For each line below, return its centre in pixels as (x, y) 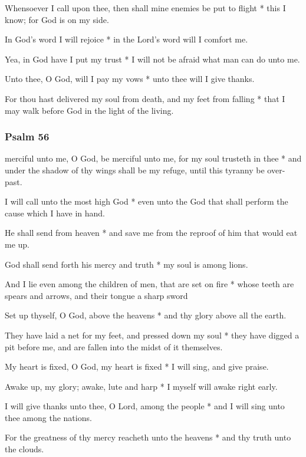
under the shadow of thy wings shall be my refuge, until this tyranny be (135, 170)
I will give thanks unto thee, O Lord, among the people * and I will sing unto (145, 406)
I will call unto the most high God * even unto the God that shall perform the (147, 201)
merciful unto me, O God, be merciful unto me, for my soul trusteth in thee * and (153, 158)
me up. (17, 244)
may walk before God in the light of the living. (89, 110)
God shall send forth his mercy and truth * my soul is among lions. (126, 264)
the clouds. (24, 449)
